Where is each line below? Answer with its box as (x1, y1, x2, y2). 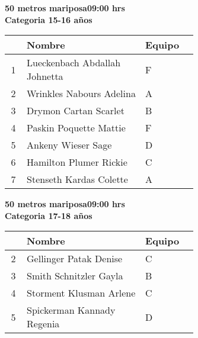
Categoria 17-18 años (5, 209, 92, 221)
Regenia (27, 317, 60, 331)
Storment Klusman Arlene (27, 286, 136, 300)
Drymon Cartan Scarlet (27, 104, 124, 118)
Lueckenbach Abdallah (27, 56, 121, 70)
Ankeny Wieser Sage (27, 138, 112, 152)
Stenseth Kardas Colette (27, 172, 128, 186)
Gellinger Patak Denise (27, 252, 123, 266)
